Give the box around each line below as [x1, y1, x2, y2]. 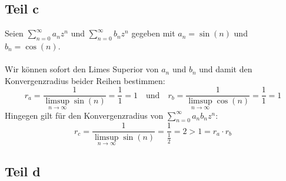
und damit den [199, 63, 252, 75]
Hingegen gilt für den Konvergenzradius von [5, 109, 164, 121]
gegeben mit [131, 27, 175, 39]
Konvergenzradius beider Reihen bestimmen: [5, 74, 165, 86]
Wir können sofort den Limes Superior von [5, 63, 159, 75]
